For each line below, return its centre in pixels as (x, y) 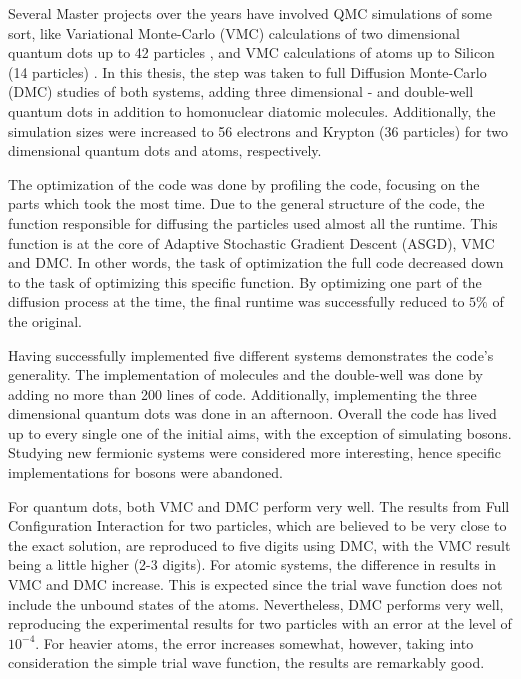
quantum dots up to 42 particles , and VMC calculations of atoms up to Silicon (251, 52)
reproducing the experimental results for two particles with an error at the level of (260, 623)
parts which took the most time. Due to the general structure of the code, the (246, 203)
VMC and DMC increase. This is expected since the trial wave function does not (255, 584)
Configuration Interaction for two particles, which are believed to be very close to (257, 525)
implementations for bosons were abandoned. (145, 472)
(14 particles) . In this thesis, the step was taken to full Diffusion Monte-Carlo (247, 71)
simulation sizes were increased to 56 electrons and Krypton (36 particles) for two (258, 130)
